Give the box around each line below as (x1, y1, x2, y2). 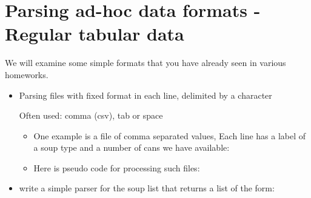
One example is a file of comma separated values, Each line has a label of (33, 129, 306, 142)
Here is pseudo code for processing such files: (33, 161, 200, 174)
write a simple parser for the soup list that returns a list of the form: (19, 182, 275, 194)
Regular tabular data (5, 21, 184, 46)
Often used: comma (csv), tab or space (19, 109, 163, 122)
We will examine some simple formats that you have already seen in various (5, 56, 286, 69)
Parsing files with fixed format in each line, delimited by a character (19, 88, 272, 101)
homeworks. (5, 68, 48, 81)
